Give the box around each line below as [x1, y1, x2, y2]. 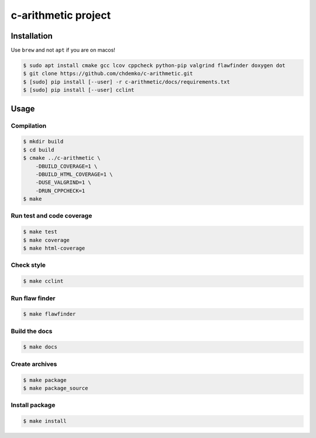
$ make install [23, 418, 67, 425]
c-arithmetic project [11, 9, 111, 22]
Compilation [11, 122, 47, 130]
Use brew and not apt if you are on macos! [11, 47, 115, 54]
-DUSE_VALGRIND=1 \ [35, 179, 92, 186]
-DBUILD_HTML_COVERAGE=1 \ [35, 171, 114, 178]
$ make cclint [23, 278, 64, 285]
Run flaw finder [11, 294, 56, 302]
